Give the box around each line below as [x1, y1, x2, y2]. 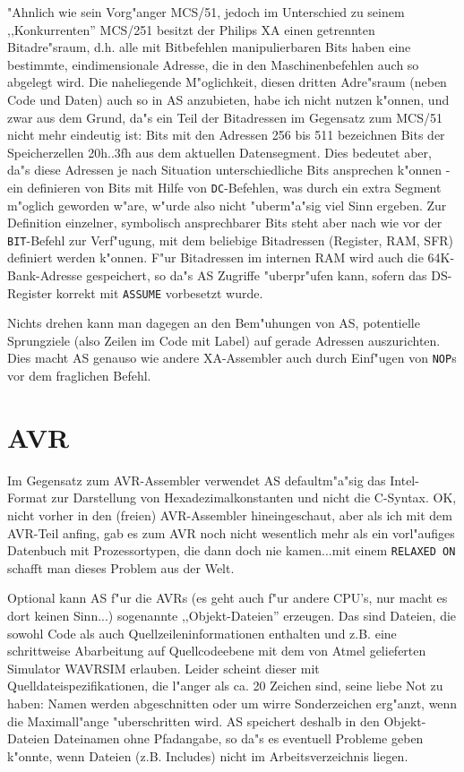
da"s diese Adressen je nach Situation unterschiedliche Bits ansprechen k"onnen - [7, 160, 451, 179]
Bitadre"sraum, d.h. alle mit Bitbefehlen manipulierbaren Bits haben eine [7, 38, 411, 56]
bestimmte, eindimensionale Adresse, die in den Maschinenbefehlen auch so [7, 55, 419, 73]
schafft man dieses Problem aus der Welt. [7, 558, 235, 577]
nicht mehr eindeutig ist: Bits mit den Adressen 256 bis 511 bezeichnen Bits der [7, 125, 445, 144]
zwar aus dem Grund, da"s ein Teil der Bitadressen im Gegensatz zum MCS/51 [7, 107, 443, 126]
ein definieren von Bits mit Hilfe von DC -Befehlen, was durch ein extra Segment [7, 177, 442, 196]
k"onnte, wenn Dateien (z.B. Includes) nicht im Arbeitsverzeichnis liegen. [7, 746, 408, 765]
